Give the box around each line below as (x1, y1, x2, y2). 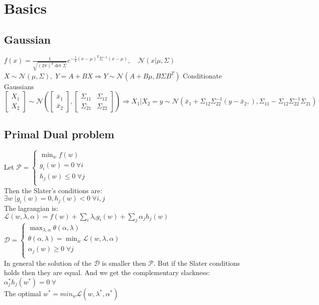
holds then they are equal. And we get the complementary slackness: (4, 267, 210, 278)
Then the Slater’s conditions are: (4, 185, 103, 195)
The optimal (4, 288, 41, 299)
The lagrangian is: (4, 203, 58, 213)
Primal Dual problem (4, 126, 114, 141)
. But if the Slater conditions (153, 257, 240, 268)
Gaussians (4, 81, 34, 91)
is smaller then (102, 257, 146, 268)
